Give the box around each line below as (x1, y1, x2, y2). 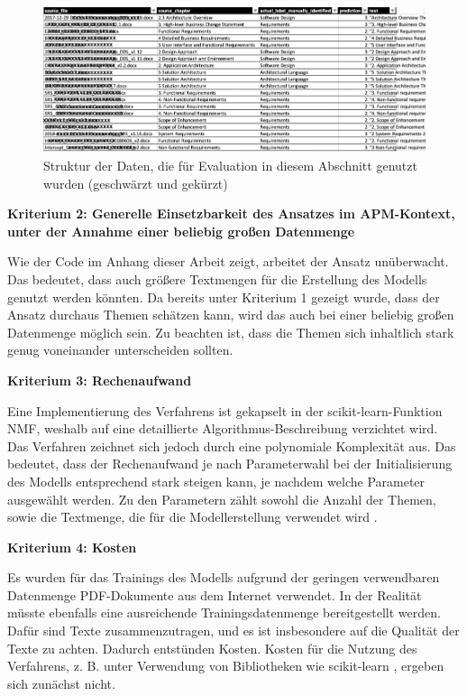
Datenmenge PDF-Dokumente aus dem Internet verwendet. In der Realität (7, 585, 422, 604)
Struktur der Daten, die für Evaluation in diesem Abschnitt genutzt (43, 156, 417, 175)
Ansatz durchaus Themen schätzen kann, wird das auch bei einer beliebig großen (7, 305, 454, 324)
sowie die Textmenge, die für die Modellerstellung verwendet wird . (7, 507, 378, 526)
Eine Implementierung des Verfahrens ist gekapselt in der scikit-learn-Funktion (7, 401, 443, 420)
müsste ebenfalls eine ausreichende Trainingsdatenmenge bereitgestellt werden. (7, 603, 441, 622)
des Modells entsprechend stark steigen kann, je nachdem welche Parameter (7, 471, 426, 490)
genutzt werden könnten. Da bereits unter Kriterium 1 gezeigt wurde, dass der (7, 287, 440, 306)
